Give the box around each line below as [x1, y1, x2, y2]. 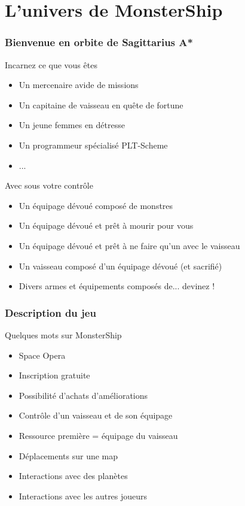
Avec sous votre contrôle [5, 179, 93, 192]
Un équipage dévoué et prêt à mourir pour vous [19, 219, 194, 232]
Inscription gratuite [19, 369, 90, 381]
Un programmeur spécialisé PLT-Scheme [19, 138, 168, 151]
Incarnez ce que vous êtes [5, 58, 97, 71]
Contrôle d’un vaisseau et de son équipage [19, 409, 173, 422]
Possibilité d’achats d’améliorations [19, 389, 148, 401]
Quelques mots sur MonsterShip [5, 328, 122, 341]
